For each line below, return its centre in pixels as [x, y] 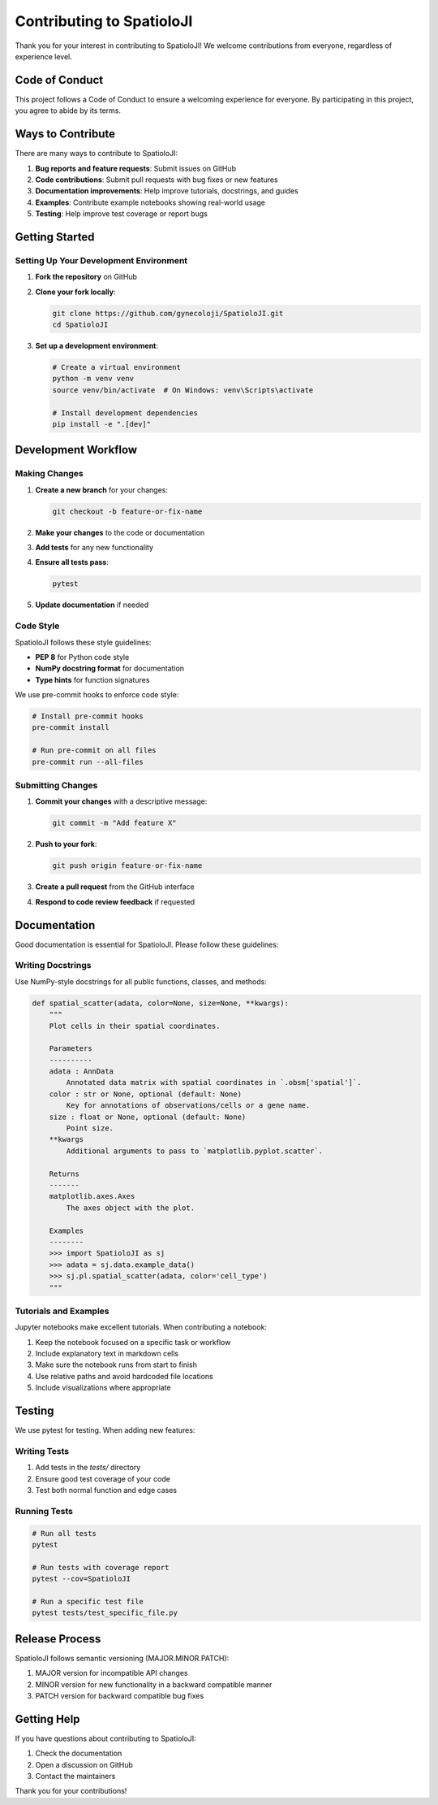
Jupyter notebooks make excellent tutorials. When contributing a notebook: [141, 1327]
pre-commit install [71, 728]
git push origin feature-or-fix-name [127, 866]
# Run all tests [64, 1533]
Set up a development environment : [97, 346]
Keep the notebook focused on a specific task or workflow [133, 1342]
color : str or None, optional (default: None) [146, 1094]
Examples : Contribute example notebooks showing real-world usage [150, 202]
